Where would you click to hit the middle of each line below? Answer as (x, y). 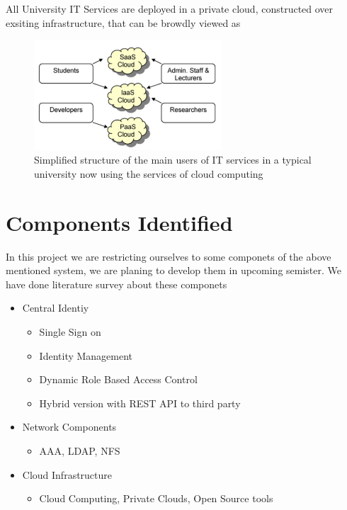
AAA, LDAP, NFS (80, 450)
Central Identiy (56, 308)
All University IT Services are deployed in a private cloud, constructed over (170, 8)
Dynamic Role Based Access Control (118, 379)
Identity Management (86, 355)
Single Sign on (70, 331)
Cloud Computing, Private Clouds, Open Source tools (156, 498)
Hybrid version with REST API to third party (140, 403)
